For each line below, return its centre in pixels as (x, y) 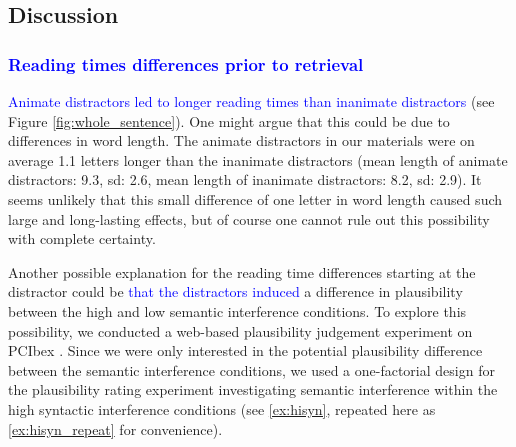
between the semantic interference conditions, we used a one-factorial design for (251, 369)
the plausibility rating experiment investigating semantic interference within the (253, 389)
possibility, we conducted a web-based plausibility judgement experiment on (240, 330)
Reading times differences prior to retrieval (186, 63)
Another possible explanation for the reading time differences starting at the (242, 271)
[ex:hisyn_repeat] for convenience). (115, 428)
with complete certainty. (82, 238)
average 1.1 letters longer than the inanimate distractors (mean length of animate (258, 159)
